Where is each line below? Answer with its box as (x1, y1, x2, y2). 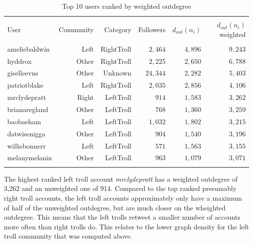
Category (104, 24, 132, 34)
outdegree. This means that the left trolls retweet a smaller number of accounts (4, 212, 240, 222)
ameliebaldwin (7, 43, 50, 54)
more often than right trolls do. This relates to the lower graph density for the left (4, 221, 249, 231)
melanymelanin (7, 152, 52, 163)
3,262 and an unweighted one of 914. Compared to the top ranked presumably (4, 183, 237, 193)
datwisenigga (7, 128, 46, 138)
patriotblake (7, 80, 43, 90)
